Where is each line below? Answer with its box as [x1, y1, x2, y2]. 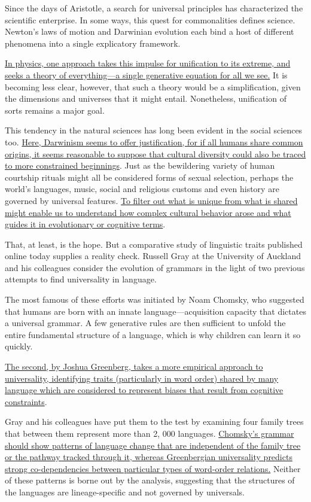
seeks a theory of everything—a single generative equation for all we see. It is [5, 68, 288, 81]
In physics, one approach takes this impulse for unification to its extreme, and [5, 57, 291, 69]
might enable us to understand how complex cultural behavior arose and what [5, 206, 291, 218]
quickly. [5, 340, 33, 352]
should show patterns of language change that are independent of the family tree [5, 439, 301, 451]
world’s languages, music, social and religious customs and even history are [5, 182, 279, 195]
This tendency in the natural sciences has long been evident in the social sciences [5, 124, 303, 136]
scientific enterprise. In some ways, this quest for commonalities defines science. [5, 13, 295, 26]
